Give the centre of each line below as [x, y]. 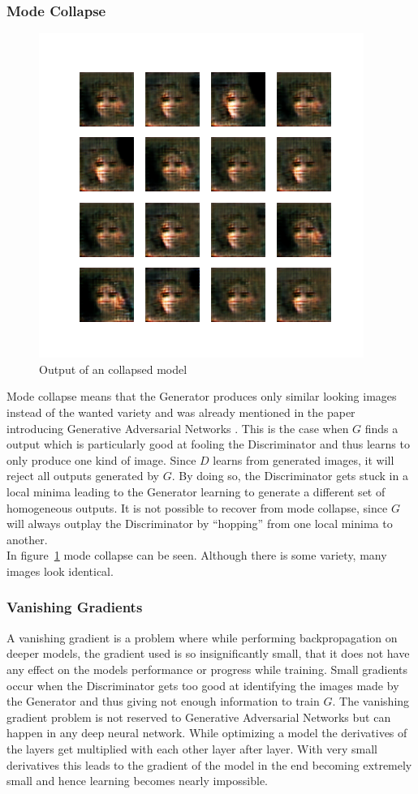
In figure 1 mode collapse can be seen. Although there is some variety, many [197, 555]
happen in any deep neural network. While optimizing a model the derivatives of [207, 733]
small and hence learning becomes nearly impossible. [137, 781]
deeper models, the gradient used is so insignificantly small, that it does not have [208, 653]
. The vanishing [371, 701]
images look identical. [60, 571]
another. [27, 539]
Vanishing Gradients [75, 607]
